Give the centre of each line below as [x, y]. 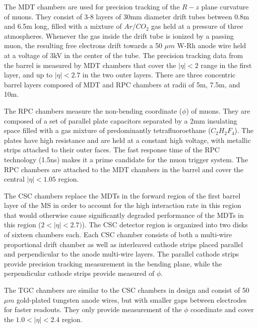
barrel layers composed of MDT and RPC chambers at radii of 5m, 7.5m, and [122, 84]
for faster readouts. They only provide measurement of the [93, 309]
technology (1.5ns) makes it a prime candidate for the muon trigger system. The [126, 159]
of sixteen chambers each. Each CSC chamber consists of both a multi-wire [118, 234]
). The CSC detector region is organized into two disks [165, 225]
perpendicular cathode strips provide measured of [79, 273]
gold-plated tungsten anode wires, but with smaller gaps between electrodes [132, 299]
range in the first [226, 65]
